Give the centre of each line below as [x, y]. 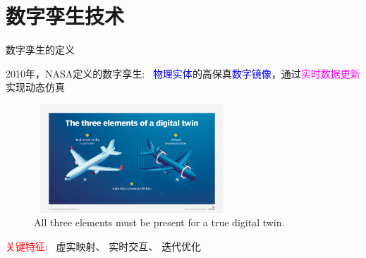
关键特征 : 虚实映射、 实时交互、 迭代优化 [103, 246]
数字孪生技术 [65, 16]
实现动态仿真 [35, 87]
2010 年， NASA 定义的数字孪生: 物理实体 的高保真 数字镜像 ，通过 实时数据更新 [183, 73]
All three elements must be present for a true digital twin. [159, 222]
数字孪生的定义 [40, 50]
